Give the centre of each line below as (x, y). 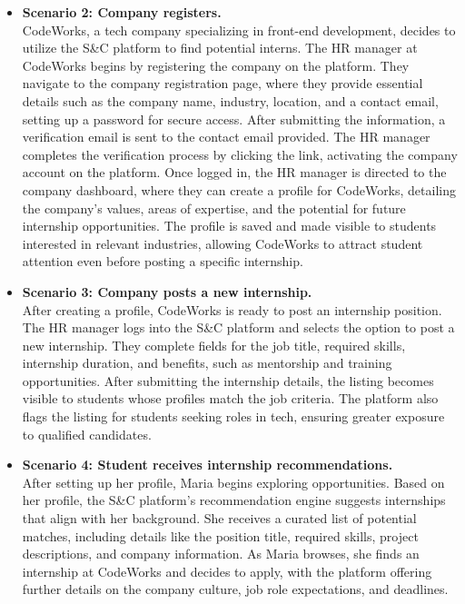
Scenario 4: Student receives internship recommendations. (208, 465)
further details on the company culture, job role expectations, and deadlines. (235, 589)
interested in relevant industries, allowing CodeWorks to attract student (223, 243)
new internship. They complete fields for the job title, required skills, (214, 345)
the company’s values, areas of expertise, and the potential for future (214, 208)
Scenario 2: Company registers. (122, 12)
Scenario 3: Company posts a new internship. (167, 291)
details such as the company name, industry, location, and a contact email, (230, 100)
